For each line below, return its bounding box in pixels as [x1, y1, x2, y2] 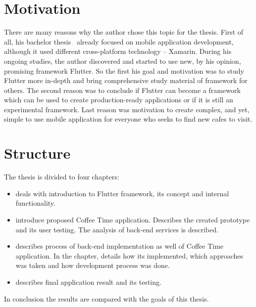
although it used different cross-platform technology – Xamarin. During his [4, 46, 232, 56]
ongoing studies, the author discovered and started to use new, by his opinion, [4, 55, 241, 66]
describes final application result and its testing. [15, 276, 161, 287]
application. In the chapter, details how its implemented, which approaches [15, 250, 243, 261]
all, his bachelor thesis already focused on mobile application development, [4, 36, 234, 46]
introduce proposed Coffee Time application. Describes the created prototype [15, 214, 250, 224]
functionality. [15, 198, 55, 208]
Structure [4, 143, 71, 163]
